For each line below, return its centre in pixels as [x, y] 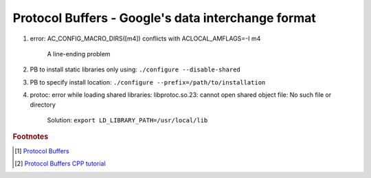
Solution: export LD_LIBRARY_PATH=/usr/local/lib [127, 120]
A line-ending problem [79, 54]
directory [43, 104]
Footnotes [31, 137]
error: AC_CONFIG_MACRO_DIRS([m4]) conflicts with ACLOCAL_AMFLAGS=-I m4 [145, 38]
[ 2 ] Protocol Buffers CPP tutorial [60, 163]
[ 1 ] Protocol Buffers [42, 151]
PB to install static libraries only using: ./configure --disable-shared [135, 69]
